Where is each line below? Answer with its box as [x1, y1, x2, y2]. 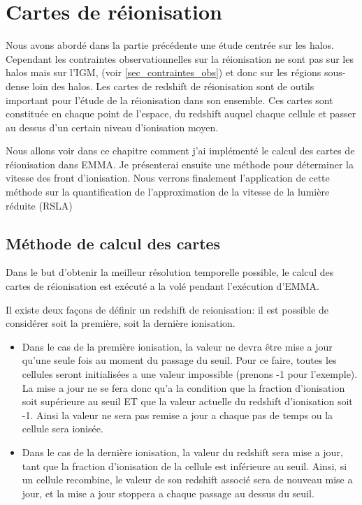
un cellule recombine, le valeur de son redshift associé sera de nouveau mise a [22, 472, 353, 487]
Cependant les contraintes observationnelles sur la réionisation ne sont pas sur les [6, 51, 354, 66]
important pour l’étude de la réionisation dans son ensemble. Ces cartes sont [6, 92, 333, 107]
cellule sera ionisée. [22, 421, 103, 436]
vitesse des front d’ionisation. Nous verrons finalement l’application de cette [6, 170, 330, 185]
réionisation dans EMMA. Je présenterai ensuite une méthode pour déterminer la [6, 156, 354, 171]
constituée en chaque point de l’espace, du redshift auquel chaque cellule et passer [6, 106, 356, 121]
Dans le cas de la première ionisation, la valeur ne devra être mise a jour [22, 339, 333, 353]
